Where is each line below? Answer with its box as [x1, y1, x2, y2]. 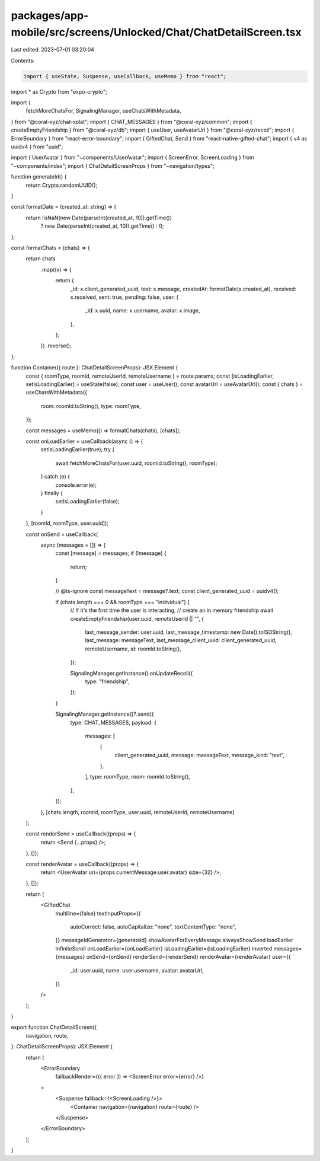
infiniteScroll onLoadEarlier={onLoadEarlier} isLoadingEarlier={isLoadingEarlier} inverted [55, 945, 273, 952]
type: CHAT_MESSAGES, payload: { [70, 719, 157, 726]
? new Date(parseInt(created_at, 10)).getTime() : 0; [40, 222, 164, 229]
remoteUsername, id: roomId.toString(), [85, 645, 182, 652]
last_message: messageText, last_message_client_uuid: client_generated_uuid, [85, 637, 277, 644]
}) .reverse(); [40, 342, 72, 349]
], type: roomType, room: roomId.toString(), [85, 773, 191, 780]
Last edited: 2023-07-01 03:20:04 [11, 46, 95, 53]
